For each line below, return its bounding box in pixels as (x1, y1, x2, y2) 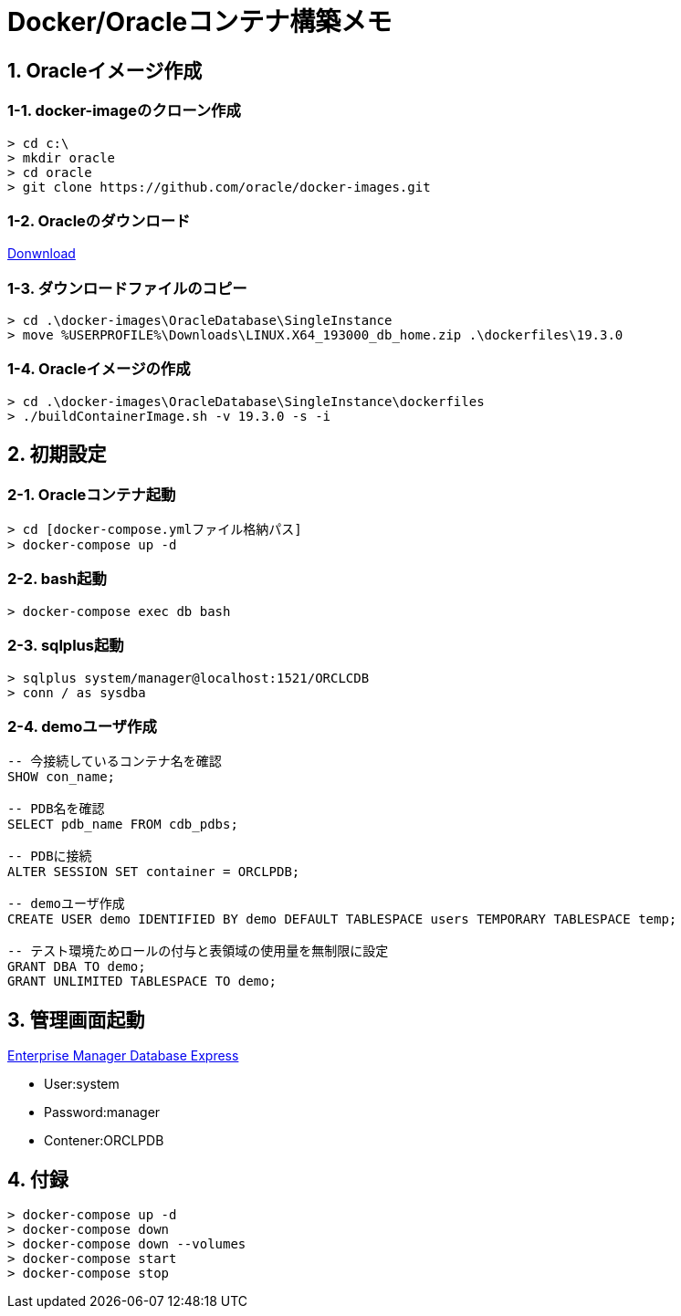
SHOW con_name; (7, 769, 116, 785)
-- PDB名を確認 (7, 801, 105, 817)
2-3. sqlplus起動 (7, 636, 124, 655)
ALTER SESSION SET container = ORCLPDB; (7, 864, 300, 880)
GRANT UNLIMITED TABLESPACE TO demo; (7, 974, 278, 989)
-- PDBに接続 (7, 849, 92, 864)
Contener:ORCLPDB (44, 1133, 164, 1149)
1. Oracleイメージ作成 (7, 58, 203, 82)
